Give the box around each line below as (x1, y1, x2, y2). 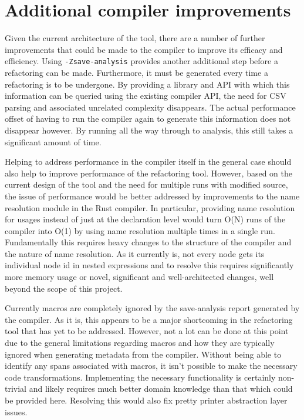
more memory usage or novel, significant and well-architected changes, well (5, 271, 274, 283)
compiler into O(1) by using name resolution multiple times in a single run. (5, 224, 275, 236)
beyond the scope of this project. (5, 282, 123, 294)
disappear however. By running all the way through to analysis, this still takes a (5, 124, 293, 136)
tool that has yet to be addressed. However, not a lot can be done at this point (5, 325, 289, 337)
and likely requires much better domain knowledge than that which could (29, 382, 293, 395)
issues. (5, 405, 28, 418)
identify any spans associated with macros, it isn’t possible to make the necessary (5, 359, 298, 372)
